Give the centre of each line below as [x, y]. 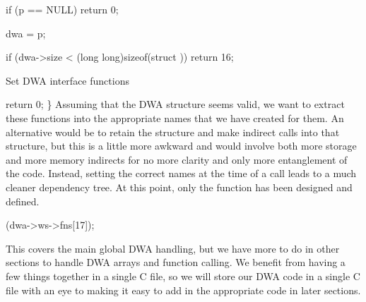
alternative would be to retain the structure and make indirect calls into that [173, 132]
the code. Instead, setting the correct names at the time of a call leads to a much [181, 173]
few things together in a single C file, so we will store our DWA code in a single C [183, 276]
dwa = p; [26, 33]
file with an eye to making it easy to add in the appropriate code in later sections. [183, 290]
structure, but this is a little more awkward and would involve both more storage [181, 146]
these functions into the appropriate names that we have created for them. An [175, 117]
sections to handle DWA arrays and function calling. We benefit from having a [176, 262]
